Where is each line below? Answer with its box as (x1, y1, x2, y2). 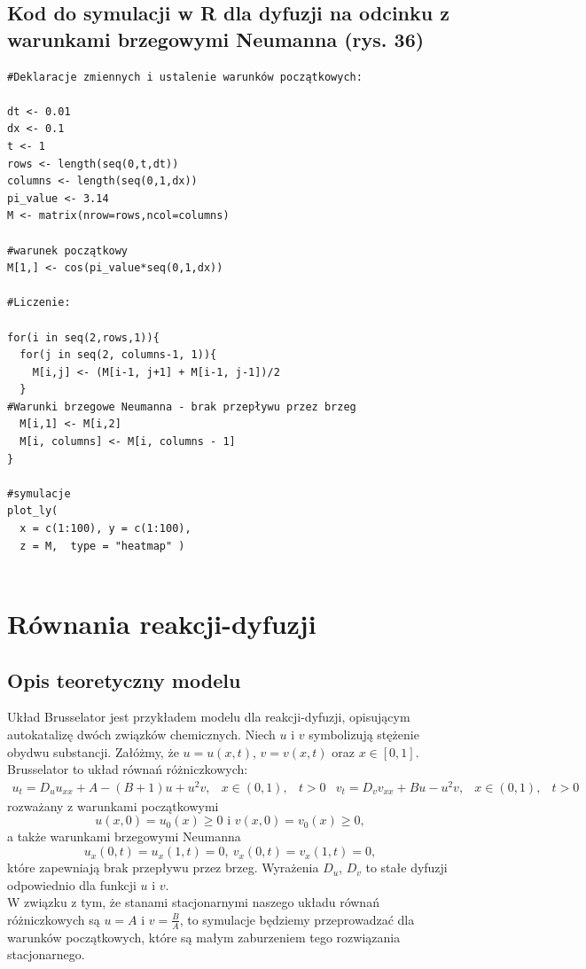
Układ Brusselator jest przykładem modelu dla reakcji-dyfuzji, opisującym (7, 707, 410, 726)
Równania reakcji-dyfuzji (7, 606, 316, 641)
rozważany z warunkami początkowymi (7, 796, 219, 815)
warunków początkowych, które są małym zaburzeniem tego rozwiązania (7, 927, 401, 946)
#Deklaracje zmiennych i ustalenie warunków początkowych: (7, 70, 363, 83)
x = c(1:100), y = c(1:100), (20, 522, 191, 535)
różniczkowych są (7, 910, 100, 928)
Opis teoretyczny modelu (7, 666, 241, 693)
